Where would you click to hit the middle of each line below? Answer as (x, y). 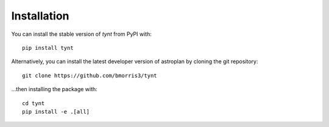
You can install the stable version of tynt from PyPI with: (81, 34)
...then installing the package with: (54, 89)
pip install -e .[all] (56, 112)
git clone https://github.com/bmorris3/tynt (90, 75)
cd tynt (34, 103)
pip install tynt (48, 48)
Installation (40, 16)
